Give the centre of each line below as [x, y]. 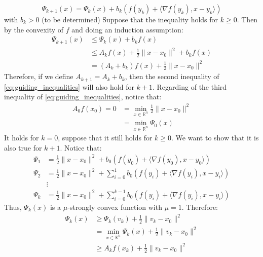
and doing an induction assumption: [127, 29]
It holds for [22, 138]
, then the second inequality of [172, 76]
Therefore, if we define [39, 76]
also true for [23, 147]
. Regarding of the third [190, 86]
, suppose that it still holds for [105, 138]
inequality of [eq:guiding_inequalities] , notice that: [83, 97]
